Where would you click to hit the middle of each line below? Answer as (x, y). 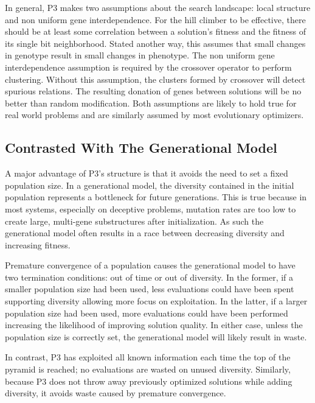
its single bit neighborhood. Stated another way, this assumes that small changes (155, 43)
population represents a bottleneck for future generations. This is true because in (156, 197)
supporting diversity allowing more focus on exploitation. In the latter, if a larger (156, 301)
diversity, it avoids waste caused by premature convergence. (116, 393)
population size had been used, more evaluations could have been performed (147, 313)
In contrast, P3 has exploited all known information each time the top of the (148, 357)
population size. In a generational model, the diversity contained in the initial (150, 185)
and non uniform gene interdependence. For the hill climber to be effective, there (155, 19)
